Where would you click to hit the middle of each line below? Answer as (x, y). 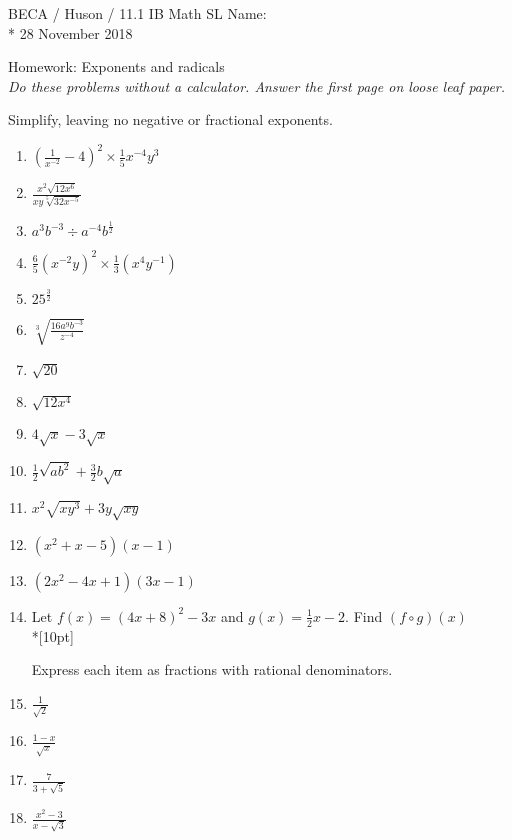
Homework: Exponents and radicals (116, 66)
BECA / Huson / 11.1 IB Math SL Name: (137, 13)
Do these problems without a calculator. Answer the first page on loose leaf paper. (257, 85)
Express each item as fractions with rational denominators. (212, 669)
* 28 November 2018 (70, 32)
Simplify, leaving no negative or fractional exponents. (170, 119)
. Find (364, 615)
